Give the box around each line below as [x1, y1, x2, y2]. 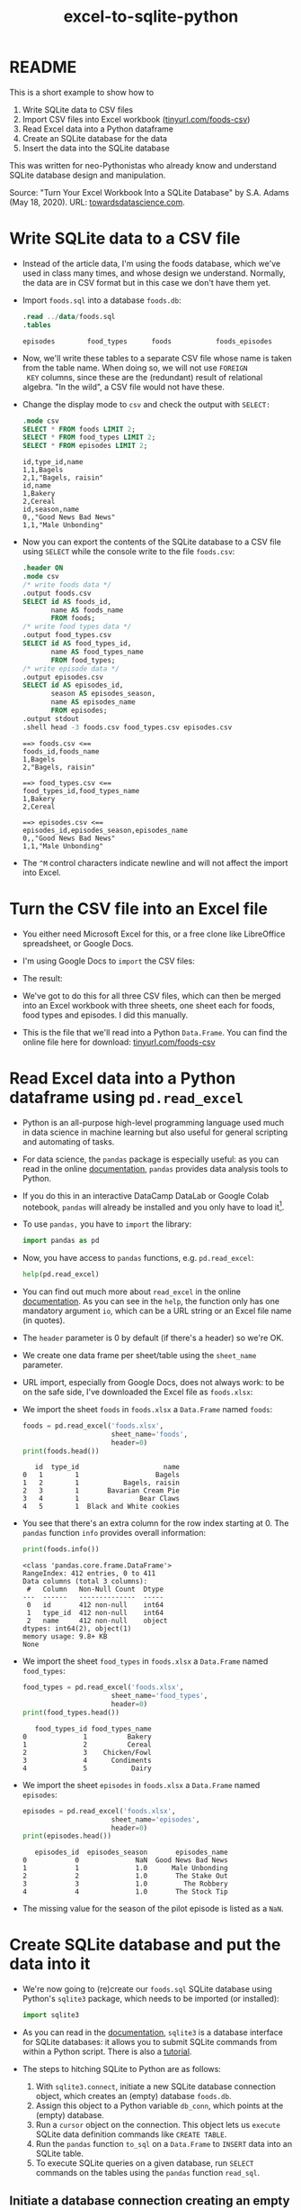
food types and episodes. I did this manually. [22, 1009, 189, 1020]
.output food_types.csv [22, 631, 112, 640]
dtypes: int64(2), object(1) [22, 1624, 132, 1633]
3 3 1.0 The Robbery [22, 1879, 228, 1889]
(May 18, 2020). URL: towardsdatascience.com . [9, 196, 186, 207]
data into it [9, 1954, 91, 1975]
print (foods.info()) [22, 1545, 100, 1554]
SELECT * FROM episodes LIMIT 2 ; [22, 442, 148, 451]
